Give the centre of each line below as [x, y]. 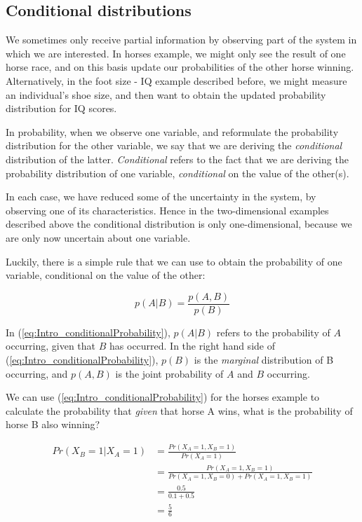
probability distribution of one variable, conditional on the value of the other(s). [177, 173]
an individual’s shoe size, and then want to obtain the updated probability [166, 94]
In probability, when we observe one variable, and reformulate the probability [172, 131]
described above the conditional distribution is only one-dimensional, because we [179, 224]
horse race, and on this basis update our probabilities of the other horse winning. [180, 67]
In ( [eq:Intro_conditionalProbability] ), [88, 332]
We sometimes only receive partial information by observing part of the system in [181, 40]
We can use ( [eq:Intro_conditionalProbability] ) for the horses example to [163, 397]
